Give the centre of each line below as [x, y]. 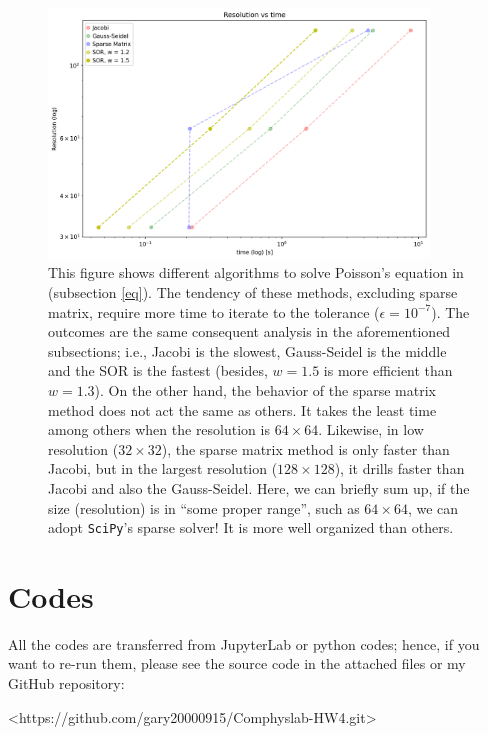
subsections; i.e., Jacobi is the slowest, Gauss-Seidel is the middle [247, 350]
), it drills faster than [399, 468]
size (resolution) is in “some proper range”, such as [204, 507]
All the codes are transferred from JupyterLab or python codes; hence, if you [244, 643]
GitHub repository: [66, 683]
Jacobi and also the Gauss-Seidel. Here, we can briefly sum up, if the [259, 487]
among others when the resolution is [159, 429]
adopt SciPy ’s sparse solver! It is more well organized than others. [251, 527]
